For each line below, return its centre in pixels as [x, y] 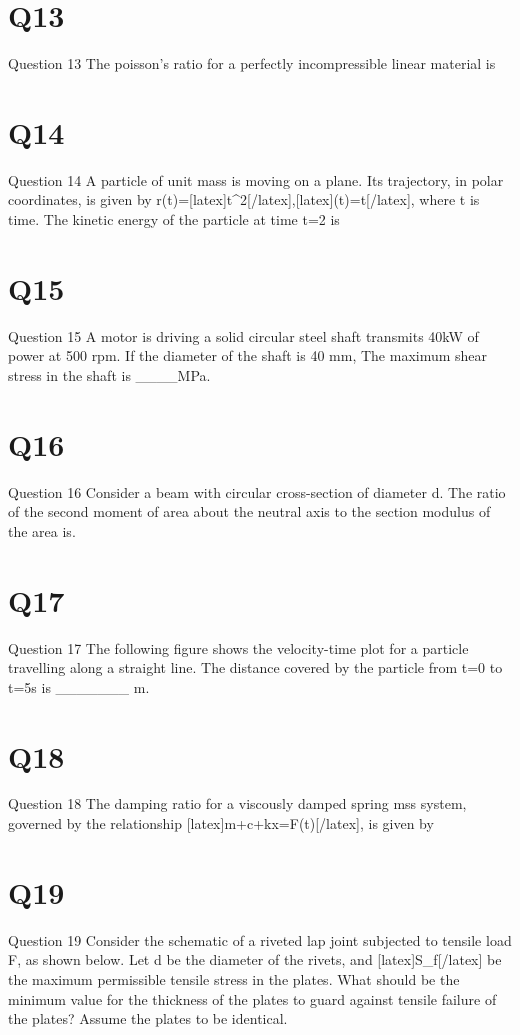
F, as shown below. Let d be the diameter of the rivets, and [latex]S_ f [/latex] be [255, 959]
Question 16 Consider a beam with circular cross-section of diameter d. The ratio [257, 491]
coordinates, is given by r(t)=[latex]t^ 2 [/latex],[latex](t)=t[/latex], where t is [244, 199]
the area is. [42, 530]
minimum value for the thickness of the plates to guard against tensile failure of [252, 998]
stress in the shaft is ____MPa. [109, 374]
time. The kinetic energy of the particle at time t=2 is [174, 219]
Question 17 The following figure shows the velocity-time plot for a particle [238, 647]
